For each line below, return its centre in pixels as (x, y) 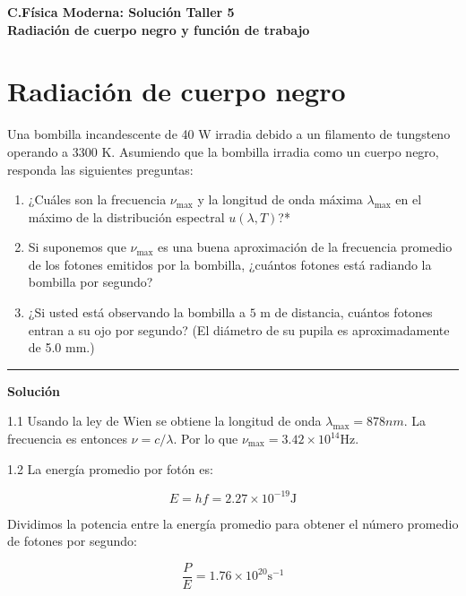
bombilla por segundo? (91, 282)
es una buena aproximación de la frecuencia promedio (305, 247)
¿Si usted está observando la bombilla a (137, 312)
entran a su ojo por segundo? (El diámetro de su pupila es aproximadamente (239, 329)
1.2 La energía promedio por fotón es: (110, 468)
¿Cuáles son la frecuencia (97, 199)
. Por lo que (206, 439)
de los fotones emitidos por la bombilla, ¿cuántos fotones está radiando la (230, 264)
